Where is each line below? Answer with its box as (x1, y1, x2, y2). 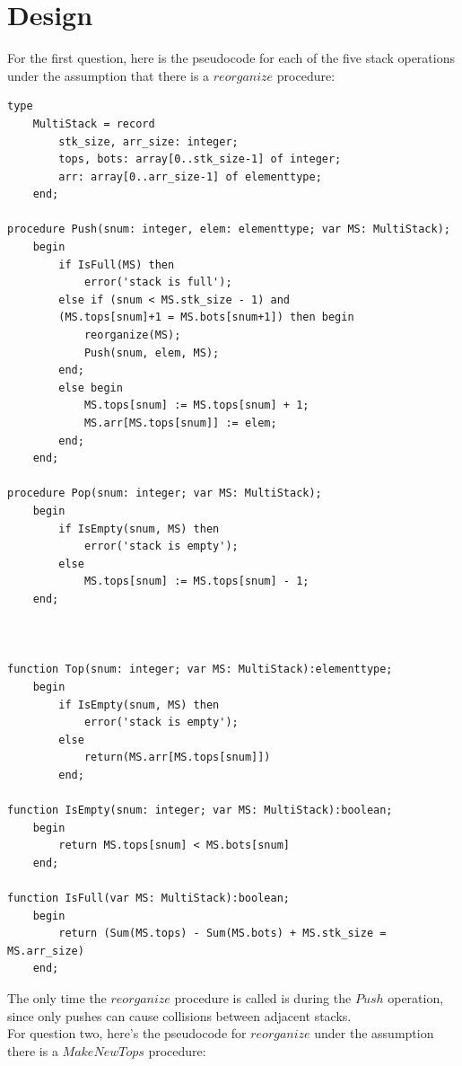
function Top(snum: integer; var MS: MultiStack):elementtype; (7, 663, 393, 676)
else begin (58, 381, 123, 394)
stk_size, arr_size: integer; (58, 135, 239, 148)
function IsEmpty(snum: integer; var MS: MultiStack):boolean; (7, 804, 393, 817)
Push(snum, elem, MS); (83, 346, 220, 359)
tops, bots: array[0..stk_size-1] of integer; (58, 153, 342, 166)
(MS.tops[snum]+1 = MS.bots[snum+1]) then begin (58, 311, 354, 324)
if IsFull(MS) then (58, 258, 175, 271)
